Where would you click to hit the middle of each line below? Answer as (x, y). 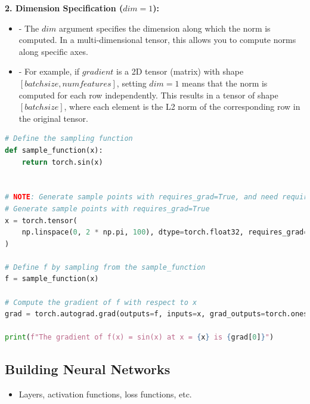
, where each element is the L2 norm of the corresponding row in (182, 107)
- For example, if (49, 71)
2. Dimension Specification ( (64, 8)
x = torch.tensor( (41, 220)
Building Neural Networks (88, 369)
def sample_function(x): (54, 150)
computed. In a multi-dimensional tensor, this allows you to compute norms (157, 40)
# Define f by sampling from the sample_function (105, 267)
